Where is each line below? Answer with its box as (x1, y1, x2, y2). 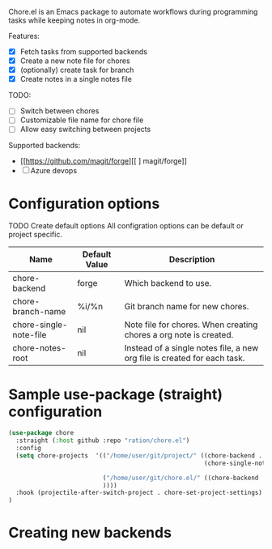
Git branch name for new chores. (124, 301, 249, 313)
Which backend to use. (124, 278, 212, 289)
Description (168, 254, 215, 266)
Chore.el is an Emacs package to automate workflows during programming (8, 7, 258, 16)
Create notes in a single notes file (19, 74, 132, 84)
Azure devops (30, 166, 78, 176)
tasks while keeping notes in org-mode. (8, 15, 141, 25)
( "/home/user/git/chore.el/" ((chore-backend (102, 474, 259, 482)
